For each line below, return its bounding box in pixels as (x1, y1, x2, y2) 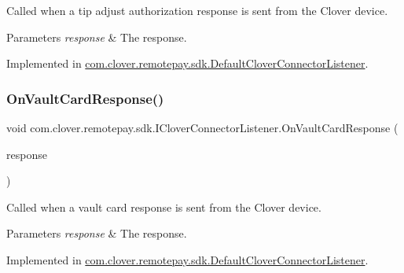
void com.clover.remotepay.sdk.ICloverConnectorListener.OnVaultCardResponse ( (6, 120, 398, 135)
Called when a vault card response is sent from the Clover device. (6, 198, 321, 215)
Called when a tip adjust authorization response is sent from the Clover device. (6, 2, 388, 18)
